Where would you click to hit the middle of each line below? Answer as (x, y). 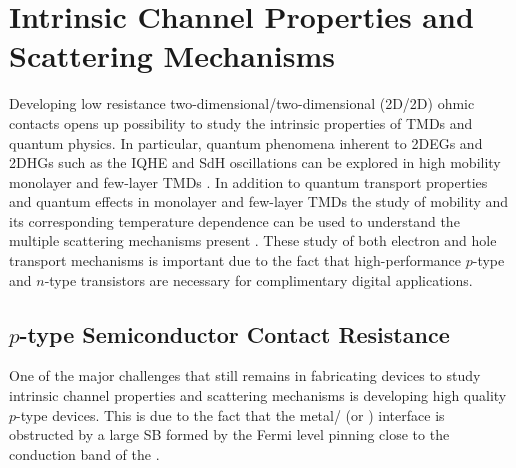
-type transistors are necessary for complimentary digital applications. (258, 279)
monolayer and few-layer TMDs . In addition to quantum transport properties (248, 181)
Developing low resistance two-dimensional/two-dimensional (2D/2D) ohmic (242, 103)
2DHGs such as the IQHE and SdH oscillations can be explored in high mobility (255, 162)
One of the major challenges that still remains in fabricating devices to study (245, 375)
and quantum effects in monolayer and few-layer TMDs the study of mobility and (259, 201)
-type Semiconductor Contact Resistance (234, 333)
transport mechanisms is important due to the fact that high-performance (235, 260)
